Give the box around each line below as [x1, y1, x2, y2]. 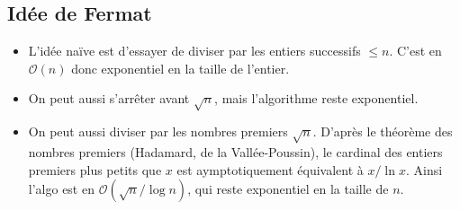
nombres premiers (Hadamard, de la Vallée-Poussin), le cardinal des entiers [28, 142, 443, 161]
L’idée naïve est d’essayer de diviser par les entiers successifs [28, 41, 361, 60]
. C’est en [389, 41, 442, 60]
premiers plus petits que [28, 160, 162, 179]
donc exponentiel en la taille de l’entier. [71, 58, 290, 77]
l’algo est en [28, 179, 95, 198]
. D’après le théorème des [312, 122, 453, 141]
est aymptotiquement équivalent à [176, 160, 364, 179]
